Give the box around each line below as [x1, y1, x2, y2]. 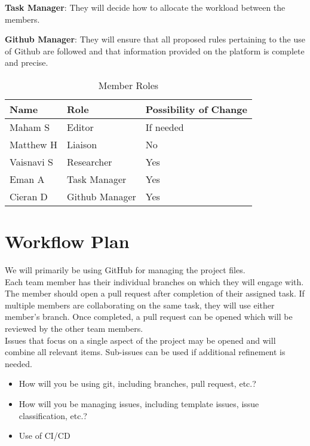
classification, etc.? [19, 409, 87, 421]
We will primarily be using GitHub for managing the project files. [5, 264, 245, 276]
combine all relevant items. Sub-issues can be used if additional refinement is [5, 346, 286, 358]
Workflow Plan [5, 229, 130, 253]
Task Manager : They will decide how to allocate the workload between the [5, 1, 286, 13]
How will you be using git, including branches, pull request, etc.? [19, 377, 256, 390]
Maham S [10, 120, 50, 134]
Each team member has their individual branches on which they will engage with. [5, 275, 304, 288]
